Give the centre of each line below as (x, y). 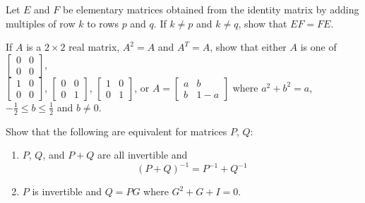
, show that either (248, 47)
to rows (103, 23)
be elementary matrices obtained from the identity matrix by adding (211, 9)
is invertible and (67, 191)
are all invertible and (143, 155)
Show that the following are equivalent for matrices (116, 131)
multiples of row (41, 23)
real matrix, (94, 47)
